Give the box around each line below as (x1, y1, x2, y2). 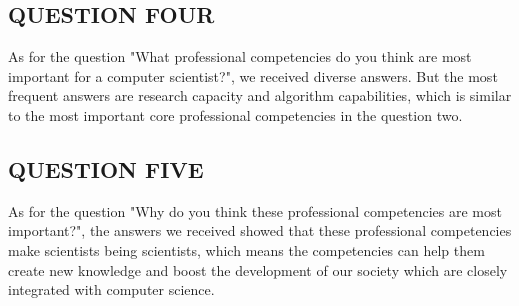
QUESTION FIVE (8, 153, 204, 184)
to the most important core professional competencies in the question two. (8, 104, 463, 125)
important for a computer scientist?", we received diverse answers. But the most (8, 65, 498, 86)
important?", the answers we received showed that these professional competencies (8, 220, 512, 241)
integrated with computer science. (8, 279, 215, 300)
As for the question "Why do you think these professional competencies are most (8, 200, 502, 221)
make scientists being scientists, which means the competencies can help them (8, 239, 485, 260)
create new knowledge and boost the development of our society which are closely (8, 259, 508, 280)
